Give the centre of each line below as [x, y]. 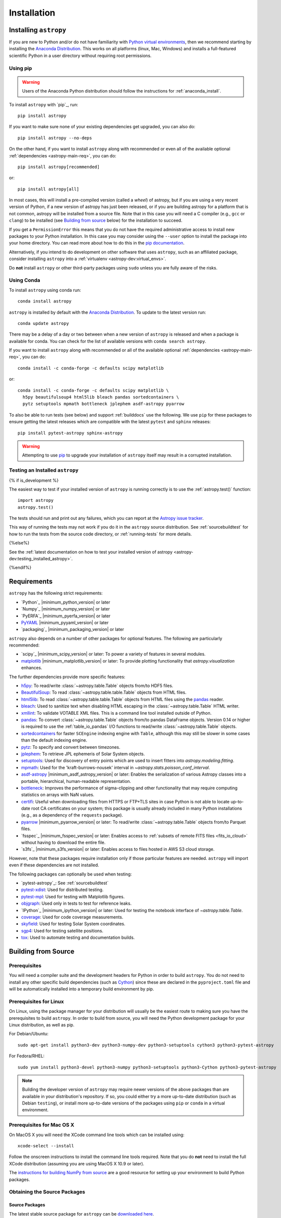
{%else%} [19, 543]
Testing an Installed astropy [44, 470]
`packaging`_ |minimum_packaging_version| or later [72, 629]
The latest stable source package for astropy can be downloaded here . [81, 1214]
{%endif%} [20, 568]
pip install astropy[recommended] [59, 167]
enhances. [32, 668]
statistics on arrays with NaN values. [58, 795]
